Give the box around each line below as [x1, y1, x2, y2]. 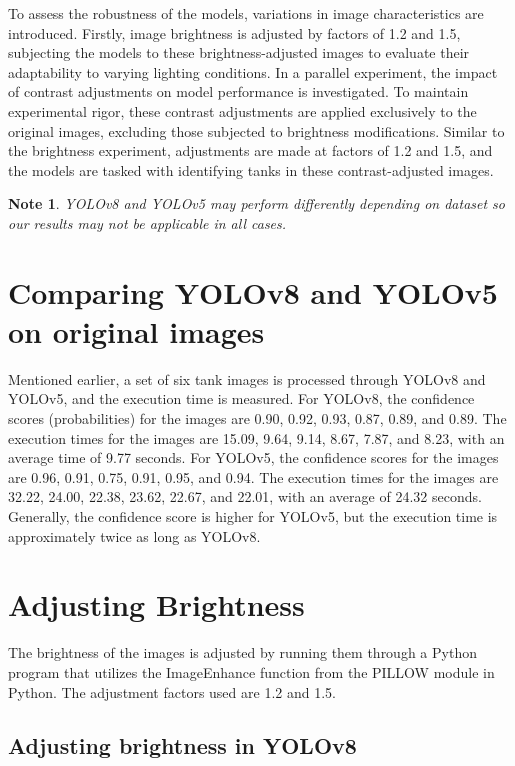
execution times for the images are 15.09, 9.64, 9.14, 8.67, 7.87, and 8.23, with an [8, 427, 505, 448]
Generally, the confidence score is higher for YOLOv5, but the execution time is [8, 506, 498, 526]
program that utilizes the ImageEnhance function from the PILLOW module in [8, 661, 495, 682]
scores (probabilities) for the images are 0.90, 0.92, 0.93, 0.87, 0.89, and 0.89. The [8, 408, 507, 429]
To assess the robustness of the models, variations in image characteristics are [8, 3, 484, 23]
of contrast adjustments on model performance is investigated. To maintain [8, 81, 469, 102]
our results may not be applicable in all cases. [8, 212, 287, 233]
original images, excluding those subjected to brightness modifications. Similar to [8, 120, 505, 141]
